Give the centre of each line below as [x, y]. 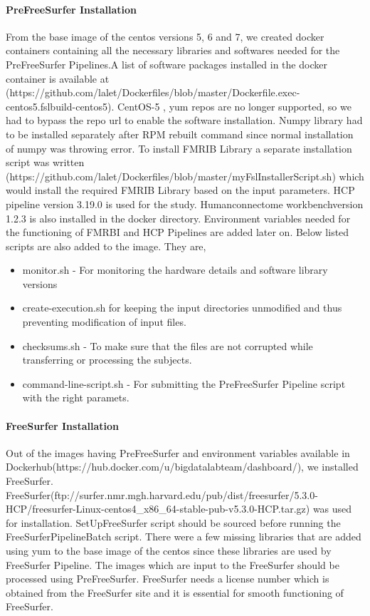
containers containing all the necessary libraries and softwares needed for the [173, 50]
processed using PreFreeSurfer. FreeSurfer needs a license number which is [168, 579]
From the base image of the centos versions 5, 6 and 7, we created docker [165, 36]
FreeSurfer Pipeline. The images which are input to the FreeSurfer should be [173, 564]
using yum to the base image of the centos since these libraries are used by [169, 550]
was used [332, 509]
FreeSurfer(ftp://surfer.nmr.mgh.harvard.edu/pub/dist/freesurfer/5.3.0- [162, 494]
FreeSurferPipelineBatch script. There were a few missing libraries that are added [184, 537]
